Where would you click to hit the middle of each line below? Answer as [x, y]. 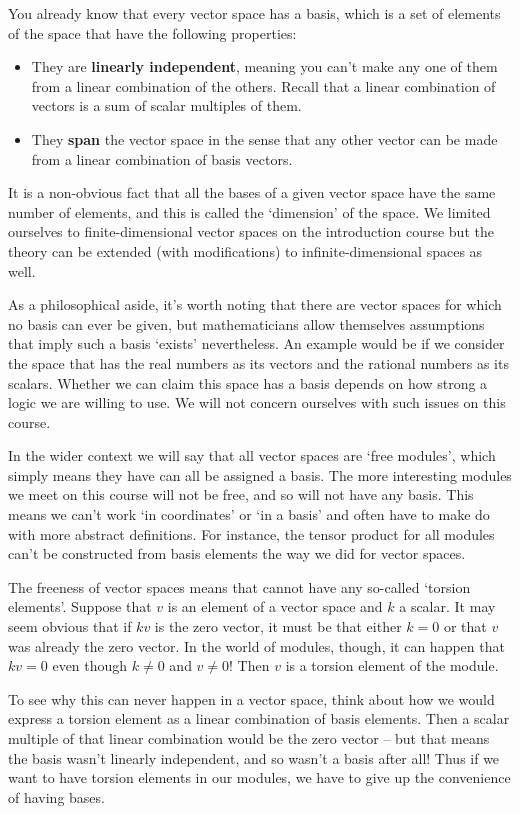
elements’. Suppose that [80, 606]
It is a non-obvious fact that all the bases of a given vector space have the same [252, 192]
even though [90, 665]
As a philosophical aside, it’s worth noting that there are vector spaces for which [255, 304]
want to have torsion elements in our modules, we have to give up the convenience [259, 777]
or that [465, 626]
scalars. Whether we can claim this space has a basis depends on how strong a [248, 382]
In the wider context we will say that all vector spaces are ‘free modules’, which [252, 455]
